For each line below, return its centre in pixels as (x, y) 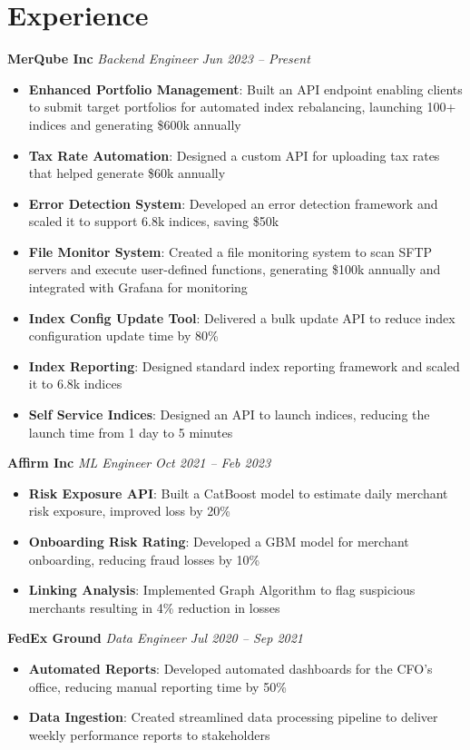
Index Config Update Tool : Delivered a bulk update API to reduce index (242, 317)
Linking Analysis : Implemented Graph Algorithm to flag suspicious (222, 590)
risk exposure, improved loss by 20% (129, 511)
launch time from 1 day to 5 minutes (131, 432)
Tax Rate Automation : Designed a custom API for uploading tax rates (234, 155)
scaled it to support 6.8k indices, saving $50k (154, 221)
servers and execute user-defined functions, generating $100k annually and (235, 269)
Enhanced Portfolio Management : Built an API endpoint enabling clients (245, 89)
